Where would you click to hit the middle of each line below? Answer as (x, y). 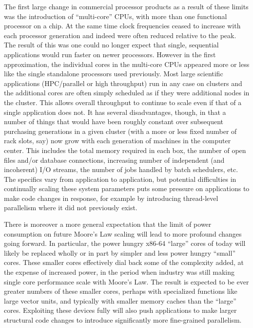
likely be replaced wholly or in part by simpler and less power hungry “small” (120, 252)
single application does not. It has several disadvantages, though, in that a (115, 112)
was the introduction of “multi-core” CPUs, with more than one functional (116, 16)
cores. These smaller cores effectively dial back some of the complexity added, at (124, 262)
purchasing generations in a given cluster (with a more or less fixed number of (120, 131)
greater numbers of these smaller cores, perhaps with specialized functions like (121, 291)
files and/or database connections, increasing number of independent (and (114, 160)
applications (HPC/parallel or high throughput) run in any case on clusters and (123, 83)
